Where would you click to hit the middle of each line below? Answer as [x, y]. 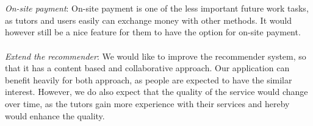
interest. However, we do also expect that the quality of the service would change [156, 92]
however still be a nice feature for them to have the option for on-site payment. [153, 32]
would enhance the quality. [55, 115]
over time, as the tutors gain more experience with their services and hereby [147, 103]
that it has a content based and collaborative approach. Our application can [147, 68]
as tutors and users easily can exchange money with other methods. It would [148, 20]
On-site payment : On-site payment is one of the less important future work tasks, [157, 8]
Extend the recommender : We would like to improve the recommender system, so [156, 56]
